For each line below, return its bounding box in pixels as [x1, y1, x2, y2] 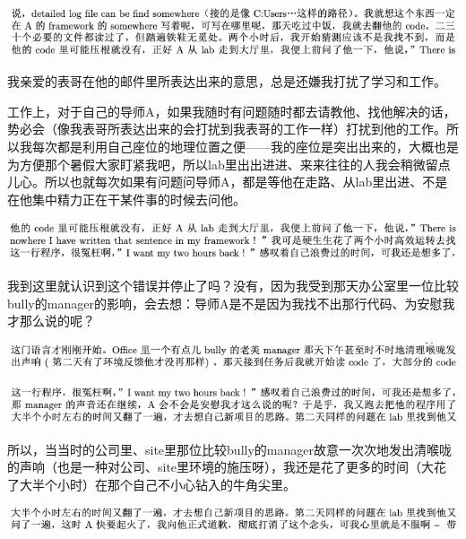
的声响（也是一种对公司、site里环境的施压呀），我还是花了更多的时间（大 [7, 457, 435, 476]
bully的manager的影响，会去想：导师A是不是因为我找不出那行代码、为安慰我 [7, 293, 455, 312]
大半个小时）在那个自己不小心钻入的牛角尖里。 [19, 474, 296, 493]
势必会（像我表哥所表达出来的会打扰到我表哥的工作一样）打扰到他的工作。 [7, 119, 446, 138]
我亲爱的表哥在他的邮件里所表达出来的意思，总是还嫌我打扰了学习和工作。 [7, 72, 446, 91]
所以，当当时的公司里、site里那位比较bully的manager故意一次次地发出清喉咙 [7, 439, 452, 458]
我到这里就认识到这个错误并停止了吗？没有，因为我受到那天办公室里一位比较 [7, 276, 459, 295]
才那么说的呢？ [7, 311, 95, 330]
